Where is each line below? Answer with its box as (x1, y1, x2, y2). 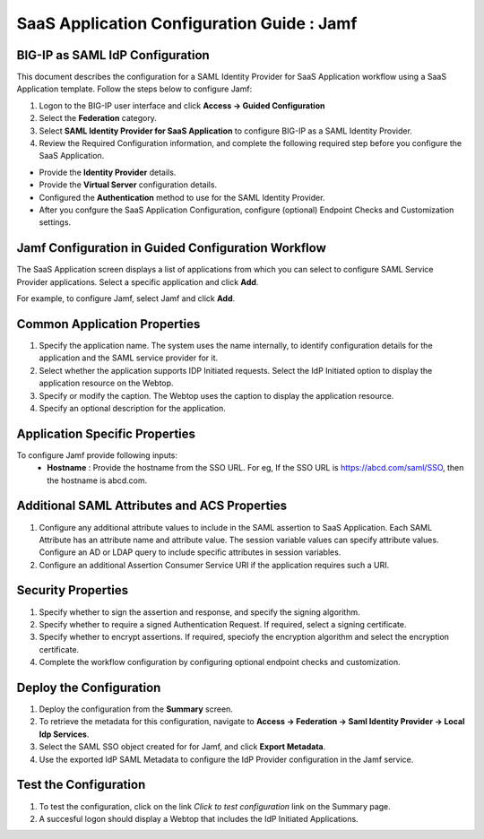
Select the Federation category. (39, 113, 157, 124)
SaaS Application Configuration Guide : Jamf (16, 13, 358, 33)
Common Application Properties (16, 316, 201, 332)
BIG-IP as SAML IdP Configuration (16, 48, 210, 63)
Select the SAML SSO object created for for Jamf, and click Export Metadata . (39, 741, 326, 752)
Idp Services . (39, 729, 90, 740)
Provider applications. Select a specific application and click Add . (16, 276, 259, 287)
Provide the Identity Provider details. (39, 167, 177, 177)
